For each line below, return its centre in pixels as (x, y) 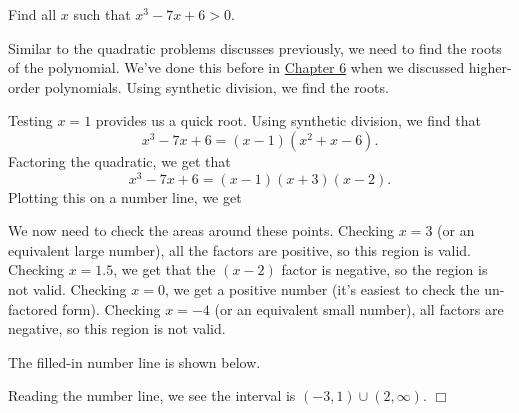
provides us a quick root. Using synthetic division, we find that (288, 120)
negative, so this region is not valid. (117, 328)
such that (102, 14)
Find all (32, 14)
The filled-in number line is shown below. (134, 361)
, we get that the (164, 269)
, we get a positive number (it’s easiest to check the (322, 289)
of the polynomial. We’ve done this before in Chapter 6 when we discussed (236, 67)
